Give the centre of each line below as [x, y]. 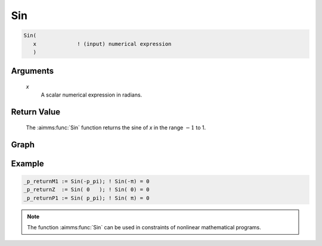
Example [27, 164]
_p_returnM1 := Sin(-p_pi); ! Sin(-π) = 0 [86, 181]
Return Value [36, 112]
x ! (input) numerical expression [102, 44]
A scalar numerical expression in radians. [92, 95]
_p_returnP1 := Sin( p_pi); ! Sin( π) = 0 [86, 198]
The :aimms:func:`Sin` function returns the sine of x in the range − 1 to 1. [116, 127]
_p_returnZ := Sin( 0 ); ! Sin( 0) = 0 [86, 190]
